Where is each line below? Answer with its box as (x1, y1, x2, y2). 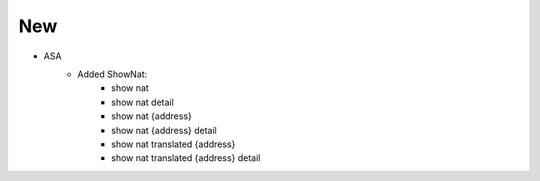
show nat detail (111, 96, 174, 108)
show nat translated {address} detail (111, 152, 261, 164)
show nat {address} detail (111, 124, 217, 136)
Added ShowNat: (77, 68, 148, 80)
